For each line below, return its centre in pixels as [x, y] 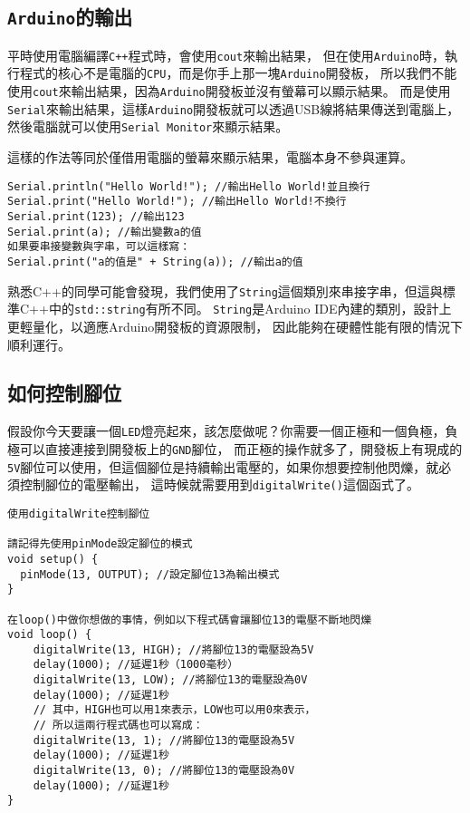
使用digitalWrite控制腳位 [79, 513]
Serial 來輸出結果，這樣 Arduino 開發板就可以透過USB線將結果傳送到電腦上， [234, 108]
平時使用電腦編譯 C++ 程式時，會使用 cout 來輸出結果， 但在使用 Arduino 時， [226, 55]
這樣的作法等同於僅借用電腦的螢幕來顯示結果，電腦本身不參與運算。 [210, 157]
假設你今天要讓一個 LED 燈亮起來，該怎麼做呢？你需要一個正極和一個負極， [226, 431]
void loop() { [50, 635]
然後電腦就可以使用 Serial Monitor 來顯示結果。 [148, 126]
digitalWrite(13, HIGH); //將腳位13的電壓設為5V [173, 649]
